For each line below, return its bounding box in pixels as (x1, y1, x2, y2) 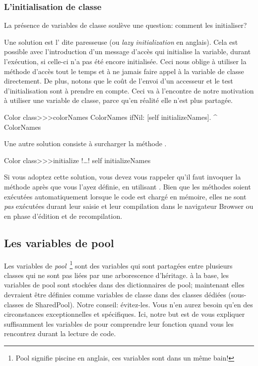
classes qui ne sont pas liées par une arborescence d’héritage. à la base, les (4, 270, 229, 280)
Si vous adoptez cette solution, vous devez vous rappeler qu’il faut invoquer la (4, 172, 241, 182)
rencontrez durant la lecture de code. (4, 328, 116, 339)
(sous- (228, 289, 247, 299)
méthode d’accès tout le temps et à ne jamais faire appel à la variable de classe (4, 66, 244, 76)
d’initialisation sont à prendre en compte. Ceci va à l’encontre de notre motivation (4, 85, 254, 95)
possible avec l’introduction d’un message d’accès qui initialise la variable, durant (4, 46, 251, 57)
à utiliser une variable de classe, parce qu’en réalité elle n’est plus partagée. (4, 95, 233, 105)
